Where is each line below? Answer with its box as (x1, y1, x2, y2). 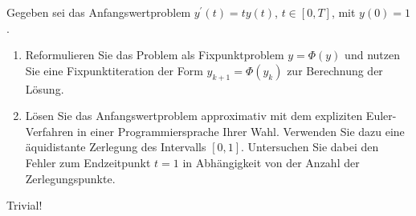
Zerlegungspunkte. (25, 170, 116, 186)
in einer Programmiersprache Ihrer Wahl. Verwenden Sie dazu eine (77, 122, 405, 139)
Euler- (365, 107, 397, 124)
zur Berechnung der (287, 62, 383, 78)
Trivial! (6, 197, 43, 214)
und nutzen (345, 46, 400, 63)
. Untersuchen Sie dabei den (241, 138, 379, 155)
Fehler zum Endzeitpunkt (25, 154, 151, 170)
